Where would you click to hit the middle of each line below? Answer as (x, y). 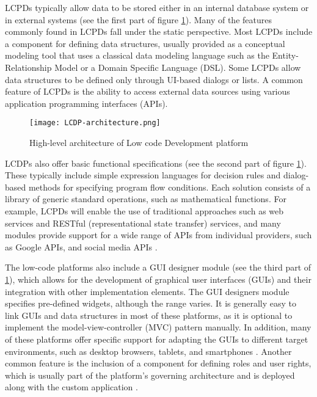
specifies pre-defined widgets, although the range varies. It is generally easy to (151, 303)
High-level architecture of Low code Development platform (139, 142)
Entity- (285, 55)
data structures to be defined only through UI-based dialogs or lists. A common (154, 79)
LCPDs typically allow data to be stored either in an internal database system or (157, 7)
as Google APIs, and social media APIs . (81, 246)
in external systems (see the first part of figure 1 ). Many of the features (138, 19)
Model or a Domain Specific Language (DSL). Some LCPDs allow (178, 67)
